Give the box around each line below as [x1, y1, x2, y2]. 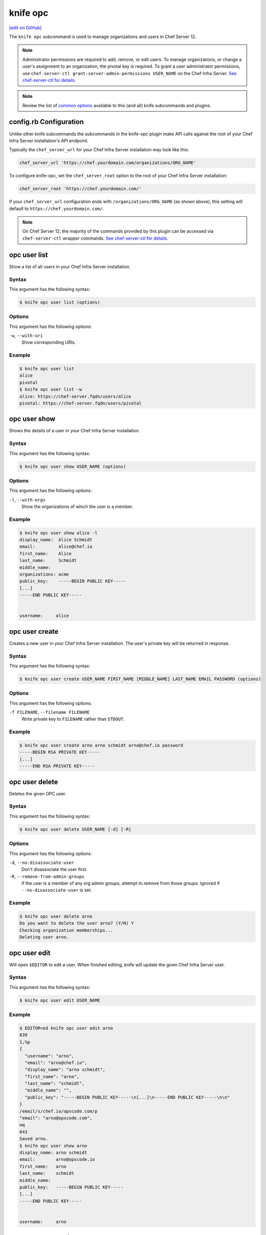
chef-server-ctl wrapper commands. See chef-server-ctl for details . [22, 235, 168, 241]
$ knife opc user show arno [19, 1143, 87, 1149]
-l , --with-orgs [9, 496, 46, 502]
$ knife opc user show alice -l [19, 530, 98, 535]
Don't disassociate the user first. [21, 866, 88, 872]
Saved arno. [19, 1136, 49, 1142]
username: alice [19, 613, 69, 618]
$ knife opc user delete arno [19, 914, 93, 919]
